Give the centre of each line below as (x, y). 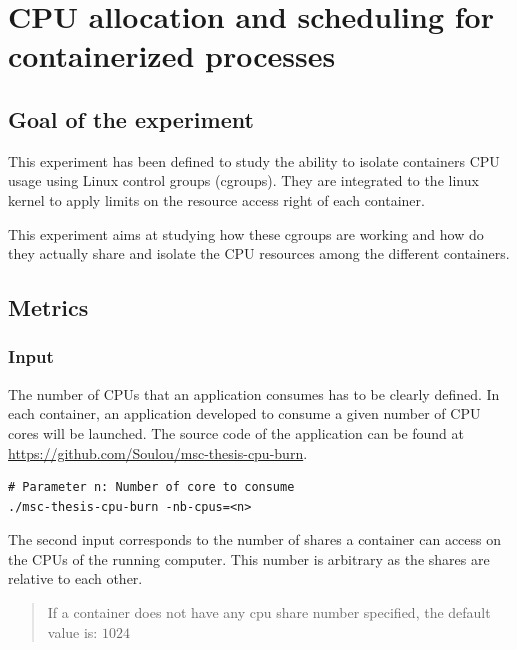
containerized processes (172, 55)
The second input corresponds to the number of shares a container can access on (255, 539)
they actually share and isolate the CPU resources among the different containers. (259, 253)
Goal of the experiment (131, 118)
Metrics (48, 307)
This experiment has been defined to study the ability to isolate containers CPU (254, 160)
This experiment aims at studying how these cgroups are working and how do (246, 233)
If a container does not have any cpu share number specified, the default (269, 612)
